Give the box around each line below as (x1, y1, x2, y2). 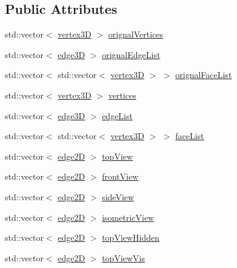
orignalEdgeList (102, 48, 161, 60)
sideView (102, 190, 135, 203)
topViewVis (102, 251, 145, 264)
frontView (102, 170, 139, 183)
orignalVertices (108, 28, 164, 41)
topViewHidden (102, 231, 160, 244)
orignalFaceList (175, 68, 232, 81)
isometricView (102, 211, 155, 223)
